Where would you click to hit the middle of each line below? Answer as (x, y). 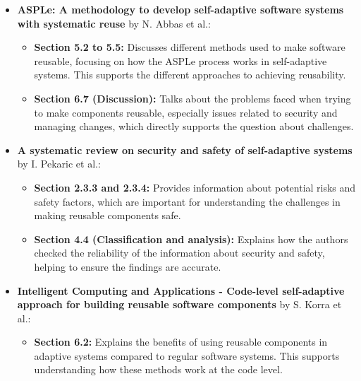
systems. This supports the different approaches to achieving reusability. (190, 75)
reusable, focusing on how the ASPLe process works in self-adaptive (180, 60)
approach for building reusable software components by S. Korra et (179, 304)
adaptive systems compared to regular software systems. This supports (187, 355)
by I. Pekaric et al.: (59, 164)
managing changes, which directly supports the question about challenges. (194, 126)
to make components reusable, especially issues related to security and (186, 112)
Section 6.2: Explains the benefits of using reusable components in (181, 342)
